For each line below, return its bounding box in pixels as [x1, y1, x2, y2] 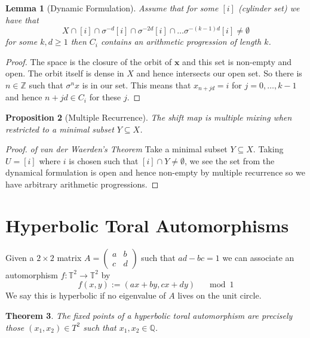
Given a [5, 251, 34, 263]
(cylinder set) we [238, 2, 300, 14]
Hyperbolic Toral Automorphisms [5, 213, 289, 237]
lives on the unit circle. [177, 289, 262, 302]
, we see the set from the [185, 154, 275, 167]
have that [5, 13, 39, 26]
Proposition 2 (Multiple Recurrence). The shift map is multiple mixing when [5, 111, 292, 124]
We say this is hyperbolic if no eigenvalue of [5, 289, 166, 302]
